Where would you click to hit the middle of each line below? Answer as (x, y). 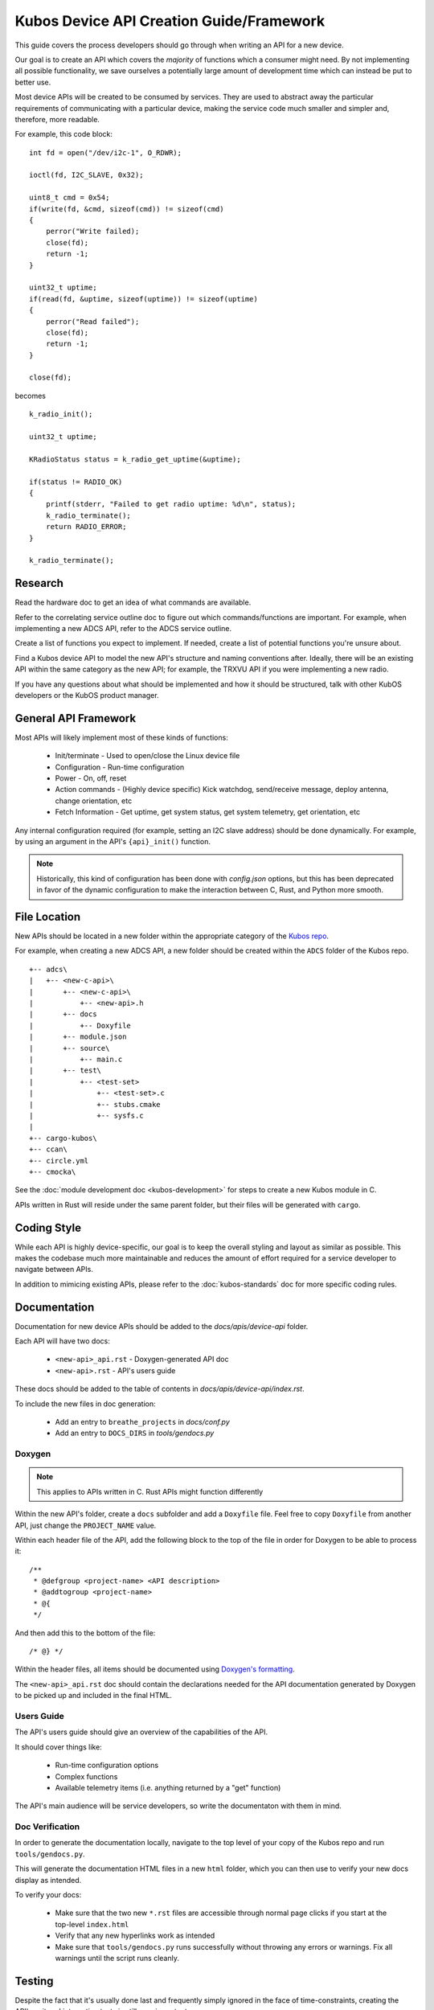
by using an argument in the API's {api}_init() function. (113, 842)
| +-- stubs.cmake (95, 1104)
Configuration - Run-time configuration (120, 767)
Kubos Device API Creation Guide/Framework (170, 21)
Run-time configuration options (107, 1766)
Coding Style (48, 1227)
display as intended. (48, 1880)
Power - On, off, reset (91, 778)
